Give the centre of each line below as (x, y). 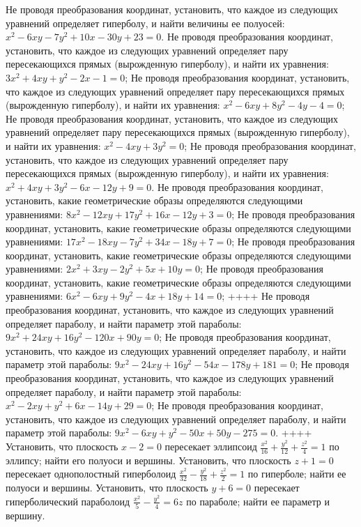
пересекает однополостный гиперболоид (91, 474)
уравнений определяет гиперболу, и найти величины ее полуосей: (145, 23)
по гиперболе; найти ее (297, 474)
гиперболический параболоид (68, 501)
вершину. (25, 515)
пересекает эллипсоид (211, 446)
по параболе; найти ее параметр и (258, 501)
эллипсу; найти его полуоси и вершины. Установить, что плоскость (148, 460)
